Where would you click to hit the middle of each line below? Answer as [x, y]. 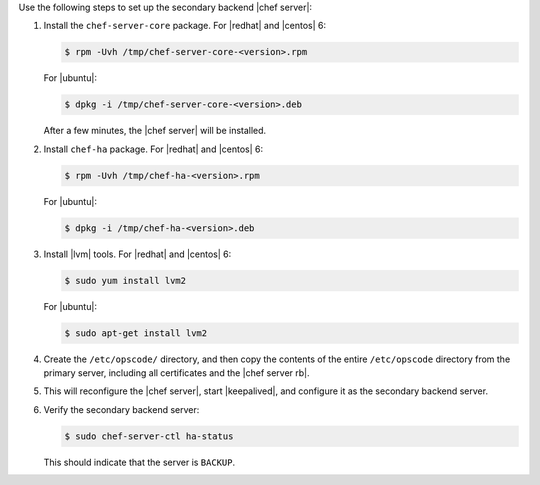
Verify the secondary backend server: [121, 409]
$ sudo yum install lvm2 [125, 280]
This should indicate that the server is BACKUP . [139, 462]
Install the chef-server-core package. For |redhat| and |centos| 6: [185, 26]
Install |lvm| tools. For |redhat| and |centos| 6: [137, 254]
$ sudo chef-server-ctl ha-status [149, 436]
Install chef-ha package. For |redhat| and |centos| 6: [153, 149]
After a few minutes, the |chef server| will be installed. [155, 131]
